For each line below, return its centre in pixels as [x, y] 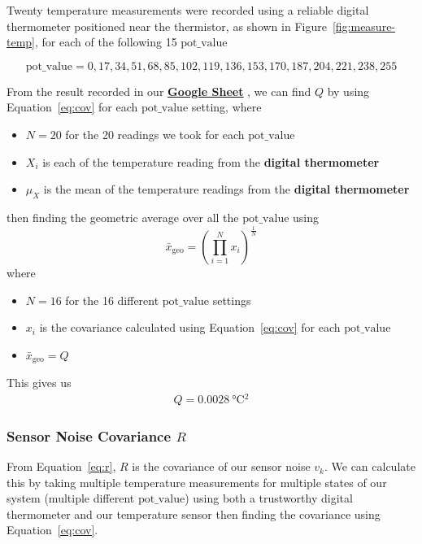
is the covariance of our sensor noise [221, 466]
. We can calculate [370, 466]
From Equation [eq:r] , [61, 466]
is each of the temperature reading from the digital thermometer [211, 161]
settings [232, 300]
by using [348, 91]
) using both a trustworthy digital [269, 498]
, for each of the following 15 [106, 42]
